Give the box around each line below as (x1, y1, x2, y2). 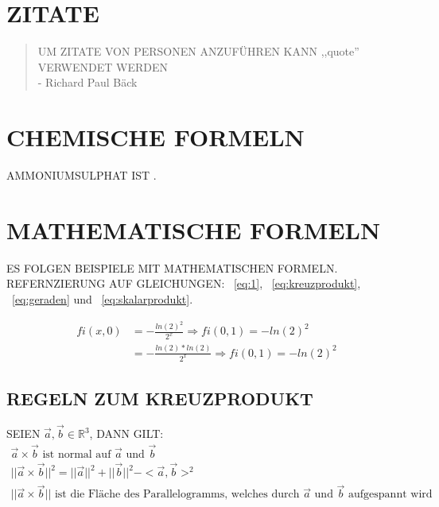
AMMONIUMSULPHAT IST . (6, 167, 157, 184)
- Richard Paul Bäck (37, 74, 138, 91)
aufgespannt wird (348, 489, 433, 501)
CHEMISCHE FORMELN (6, 121, 305, 153)
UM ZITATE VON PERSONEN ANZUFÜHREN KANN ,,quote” (37, 43, 359, 60)
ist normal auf (42, 448, 111, 460)
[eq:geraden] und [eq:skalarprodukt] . (12, 290, 193, 307)
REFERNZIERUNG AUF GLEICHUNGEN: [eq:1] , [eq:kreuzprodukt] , (6, 275, 361, 292)
